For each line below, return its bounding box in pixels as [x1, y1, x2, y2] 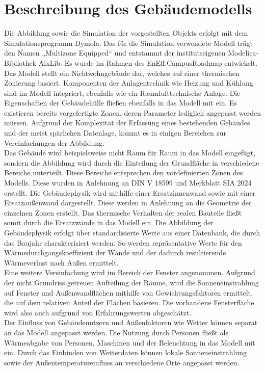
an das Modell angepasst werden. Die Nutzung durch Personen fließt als [4, 327, 228, 337]
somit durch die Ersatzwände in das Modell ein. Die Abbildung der [4, 217, 214, 228]
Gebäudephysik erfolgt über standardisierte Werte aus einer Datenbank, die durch [4, 227, 260, 237]
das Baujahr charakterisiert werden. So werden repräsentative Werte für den [4, 237, 242, 248]
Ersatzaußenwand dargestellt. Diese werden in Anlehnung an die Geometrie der [4, 197, 252, 208]
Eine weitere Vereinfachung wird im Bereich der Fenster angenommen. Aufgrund [4, 267, 255, 278]
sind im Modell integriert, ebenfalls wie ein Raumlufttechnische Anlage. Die [4, 87, 241, 98]
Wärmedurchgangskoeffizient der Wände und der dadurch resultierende [4, 247, 226, 258]
